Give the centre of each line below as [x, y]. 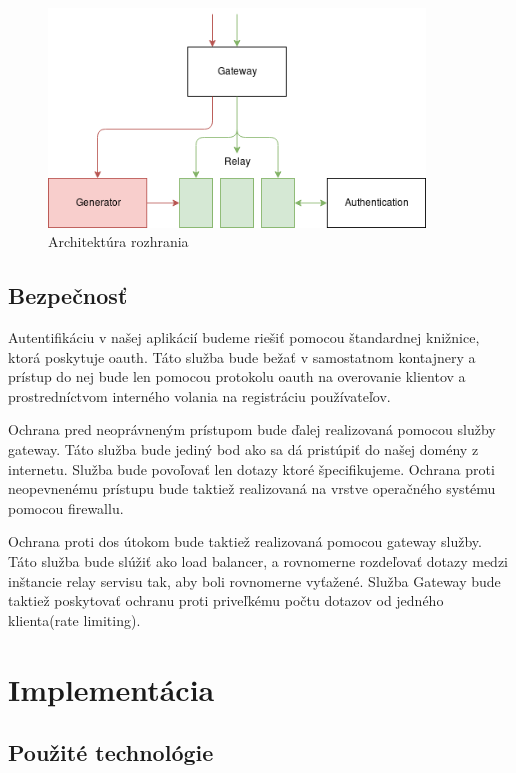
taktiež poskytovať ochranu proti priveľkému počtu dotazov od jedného [226, 600]
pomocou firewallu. [66, 507]
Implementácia [111, 688]
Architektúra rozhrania [118, 241]
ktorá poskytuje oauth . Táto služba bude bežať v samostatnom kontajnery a [242, 356]
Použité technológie [111, 752]
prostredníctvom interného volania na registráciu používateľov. [199, 395]
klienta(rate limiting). [74, 619]
